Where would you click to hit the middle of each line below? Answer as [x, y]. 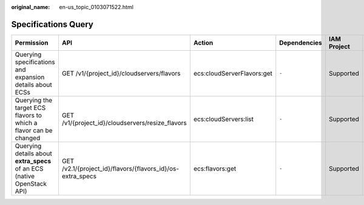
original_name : [31, 7]
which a [26, 123]
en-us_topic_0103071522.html [96, 7]
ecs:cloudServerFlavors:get [233, 73]
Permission [32, 42]
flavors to [29, 115]
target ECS [30, 108]
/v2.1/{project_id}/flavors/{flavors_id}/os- [120, 168]
